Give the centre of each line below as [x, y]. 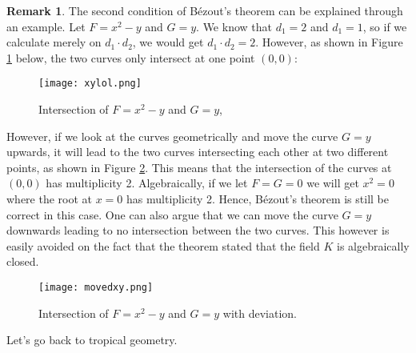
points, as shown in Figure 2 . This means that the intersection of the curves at [199, 167]
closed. [23, 261]
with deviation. [260, 313]
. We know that [234, 26]
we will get [333, 183]
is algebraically [373, 245]
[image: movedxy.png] [96, 287]
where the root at [50, 199]
